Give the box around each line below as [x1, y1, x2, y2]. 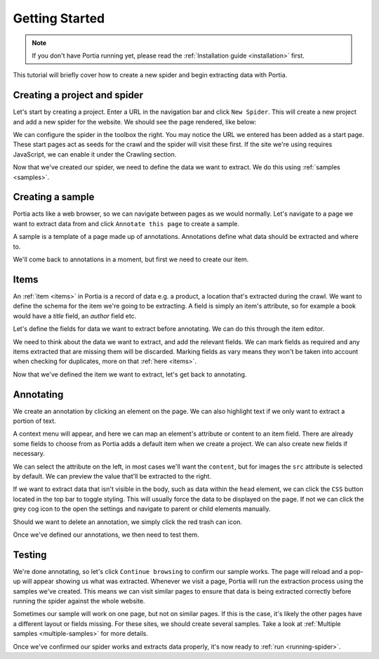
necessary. [13, 450, 46, 458]
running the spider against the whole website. [13, 596, 145, 605]
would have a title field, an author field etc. [13, 311, 137, 320]
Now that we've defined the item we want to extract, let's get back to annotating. [13, 370, 247, 379]
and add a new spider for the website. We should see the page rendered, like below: [13, 117, 257, 126]
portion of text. [13, 417, 56, 425]
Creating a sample [13, 191, 95, 203]
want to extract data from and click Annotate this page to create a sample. [13, 219, 240, 228]
